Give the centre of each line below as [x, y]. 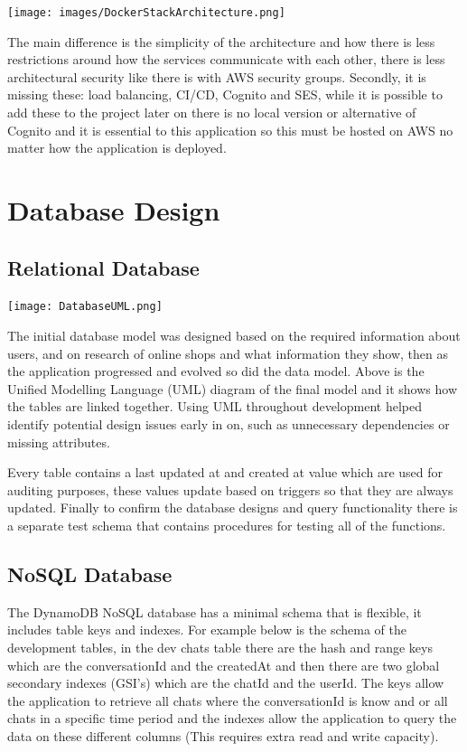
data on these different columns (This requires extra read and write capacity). [223, 735]
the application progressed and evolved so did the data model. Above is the [216, 371]
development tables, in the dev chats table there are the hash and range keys [220, 647]
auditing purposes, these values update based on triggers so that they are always [230, 489]
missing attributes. [59, 442]
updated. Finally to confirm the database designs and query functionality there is [233, 508]
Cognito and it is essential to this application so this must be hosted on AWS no [230, 130]
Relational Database [103, 267]
